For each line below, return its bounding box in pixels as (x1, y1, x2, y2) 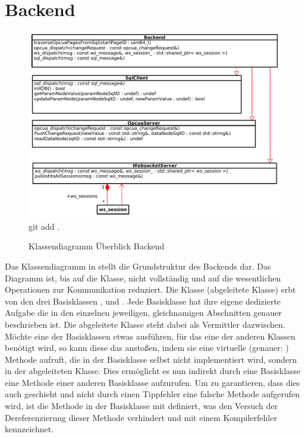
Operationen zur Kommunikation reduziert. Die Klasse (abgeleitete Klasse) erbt (5, 283, 296, 296)
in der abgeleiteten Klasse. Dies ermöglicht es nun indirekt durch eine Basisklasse (5, 365, 301, 377)
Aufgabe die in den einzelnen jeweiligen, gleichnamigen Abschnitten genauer (5, 306, 282, 319)
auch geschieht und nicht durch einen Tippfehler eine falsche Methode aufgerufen (5, 388, 300, 400)
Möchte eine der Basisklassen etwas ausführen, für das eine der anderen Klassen (5, 330, 295, 342)
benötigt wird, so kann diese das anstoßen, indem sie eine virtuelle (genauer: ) (5, 341, 289, 354)
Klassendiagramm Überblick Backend (29, 240, 165, 252)
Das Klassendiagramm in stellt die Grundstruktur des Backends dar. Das (5, 259, 271, 272)
